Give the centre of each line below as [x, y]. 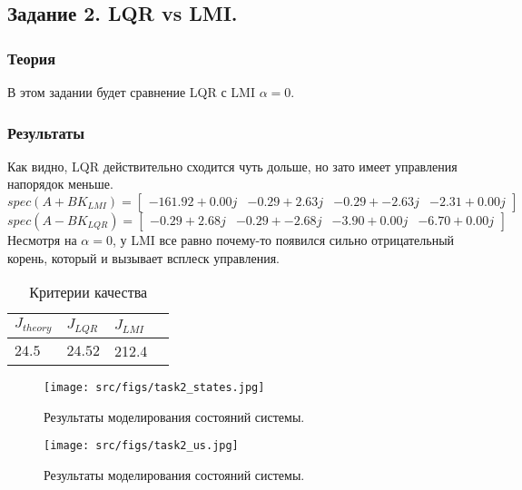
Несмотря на [42, 240]
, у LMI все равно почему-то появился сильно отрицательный [283, 240]
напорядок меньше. [60, 184]
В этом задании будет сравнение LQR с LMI [131, 92]
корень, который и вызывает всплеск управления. [143, 257]
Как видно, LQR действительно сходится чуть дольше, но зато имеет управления [232, 166]
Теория [32, 58]
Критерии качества [89, 292]
